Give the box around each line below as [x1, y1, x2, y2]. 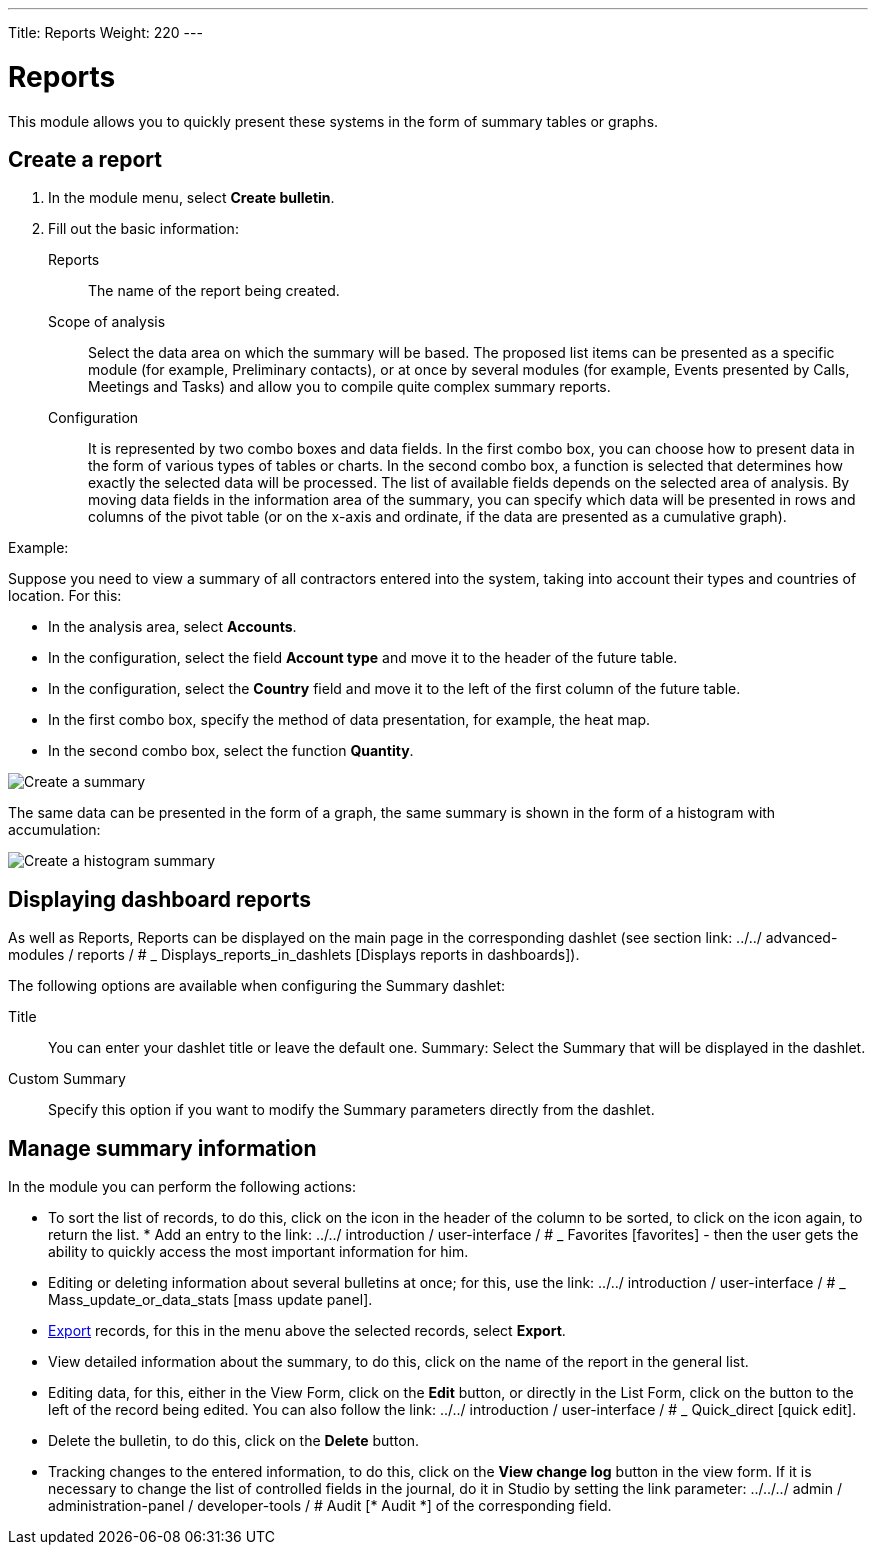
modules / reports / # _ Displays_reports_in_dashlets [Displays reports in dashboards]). [8, 946, 580, 964]
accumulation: [8, 821, 101, 839]
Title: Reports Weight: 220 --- [8, 24, 203, 41]
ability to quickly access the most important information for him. [48, 1243, 469, 1261]
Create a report [8, 146, 162, 172]
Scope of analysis [48, 313, 166, 331]
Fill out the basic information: [48, 220, 239, 238]
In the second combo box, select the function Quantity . [48, 742, 414, 760]
